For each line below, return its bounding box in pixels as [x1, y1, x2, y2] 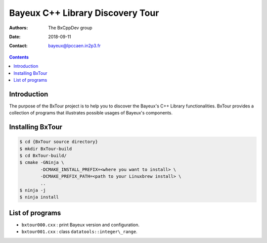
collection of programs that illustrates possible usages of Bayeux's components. [9, 110, 173, 116]
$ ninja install [19, 194, 59, 200]
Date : [9, 34, 21, 40]
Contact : [9, 43, 28, 49]
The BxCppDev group [48, 25, 92, 31]
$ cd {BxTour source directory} [19, 139, 98, 145]
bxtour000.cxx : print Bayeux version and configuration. [21, 222, 140, 228]
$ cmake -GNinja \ [19, 160, 64, 165]
